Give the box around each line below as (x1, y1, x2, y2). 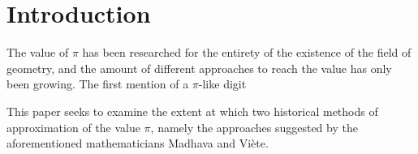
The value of (6, 44, 69, 61)
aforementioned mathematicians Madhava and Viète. (6, 135, 269, 152)
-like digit (198, 75, 247, 92)
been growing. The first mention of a (6, 75, 189, 92)
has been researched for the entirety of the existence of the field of (82, 44, 412, 61)
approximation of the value (6, 118, 140, 135)
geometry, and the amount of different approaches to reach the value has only (6, 59, 392, 76)
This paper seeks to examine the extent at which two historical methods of (6, 102, 378, 119)
